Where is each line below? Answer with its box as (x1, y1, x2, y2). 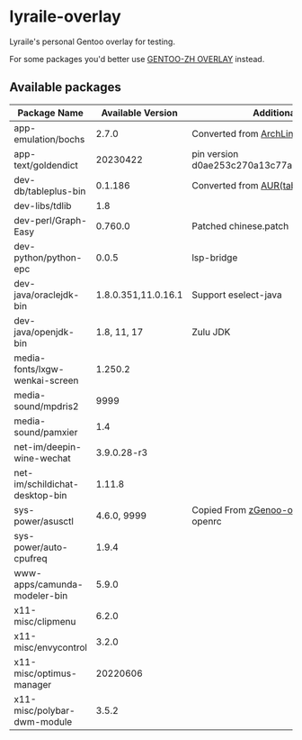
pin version (191, 147, 239, 160)
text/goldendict (13, 159, 78, 171)
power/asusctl (13, 515, 75, 527)
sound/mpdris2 (13, 399, 79, 412)
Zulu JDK (191, 325, 231, 338)
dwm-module (13, 715, 73, 727)
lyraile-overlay (9, 6, 121, 27)
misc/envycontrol (13, 641, 88, 653)
